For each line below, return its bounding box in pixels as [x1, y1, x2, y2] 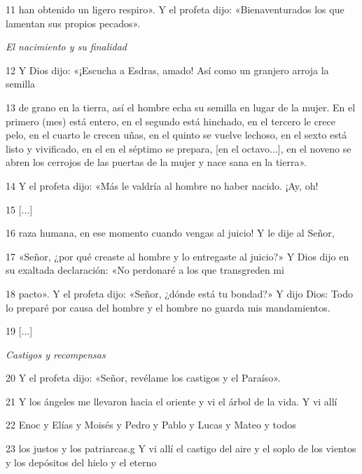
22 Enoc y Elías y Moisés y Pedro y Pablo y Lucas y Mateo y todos [6, 417, 296, 432]
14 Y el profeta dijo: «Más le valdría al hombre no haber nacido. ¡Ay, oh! [6, 178, 319, 193]
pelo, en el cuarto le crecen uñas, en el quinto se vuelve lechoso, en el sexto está [6, 127, 347, 142]
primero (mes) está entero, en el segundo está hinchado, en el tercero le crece [6, 113, 336, 128]
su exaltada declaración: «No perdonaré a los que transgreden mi [6, 263, 284, 277]
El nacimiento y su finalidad [6, 39, 127, 54]
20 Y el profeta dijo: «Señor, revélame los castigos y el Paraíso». [6, 370, 281, 385]
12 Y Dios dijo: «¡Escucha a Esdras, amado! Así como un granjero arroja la [6, 62, 329, 77]
